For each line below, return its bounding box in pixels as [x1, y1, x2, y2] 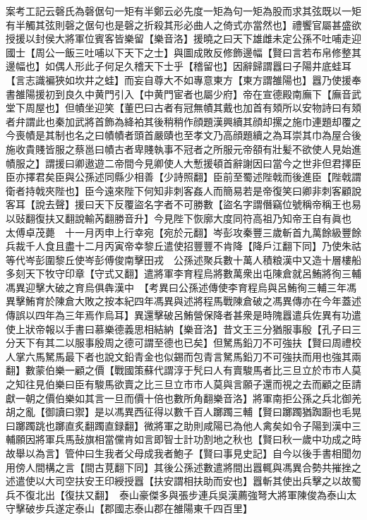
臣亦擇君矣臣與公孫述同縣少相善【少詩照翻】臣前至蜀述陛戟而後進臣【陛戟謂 [6, 169, 361, 184]
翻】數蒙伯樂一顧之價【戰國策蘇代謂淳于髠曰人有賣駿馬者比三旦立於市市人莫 [6, 363, 361, 377]
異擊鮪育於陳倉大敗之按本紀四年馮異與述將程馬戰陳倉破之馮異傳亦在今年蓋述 [6, 294, 361, 308]
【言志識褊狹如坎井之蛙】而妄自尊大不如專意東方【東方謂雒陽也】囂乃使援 [6, 72, 351, 87]
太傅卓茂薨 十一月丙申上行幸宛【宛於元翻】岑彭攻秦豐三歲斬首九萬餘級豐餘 [6, 224, 361, 239]
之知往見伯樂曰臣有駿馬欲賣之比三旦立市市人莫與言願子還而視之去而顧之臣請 [6, 377, 361, 392]
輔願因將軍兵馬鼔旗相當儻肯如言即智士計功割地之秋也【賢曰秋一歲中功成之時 [6, 432, 361, 447]
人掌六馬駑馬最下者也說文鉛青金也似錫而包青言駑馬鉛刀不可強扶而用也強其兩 [6, 349, 361, 363]
